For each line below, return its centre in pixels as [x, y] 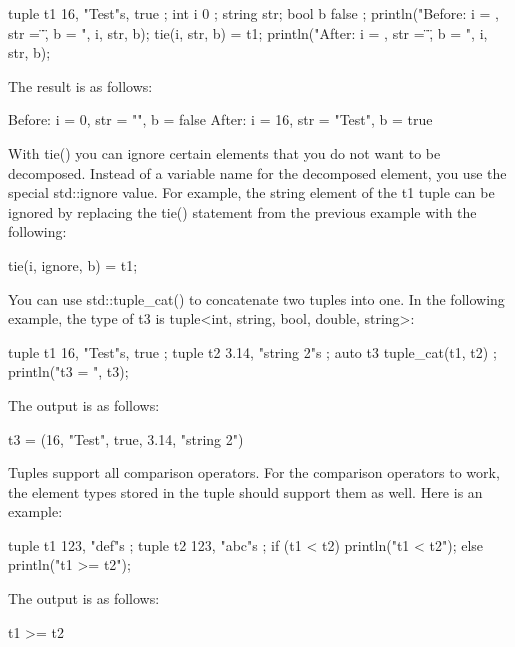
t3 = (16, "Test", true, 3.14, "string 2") [126, 438]
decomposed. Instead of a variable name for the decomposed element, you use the [257, 172]
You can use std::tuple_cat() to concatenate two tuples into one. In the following [256, 298]
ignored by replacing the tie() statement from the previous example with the [242, 211]
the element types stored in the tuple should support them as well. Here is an [245, 491]
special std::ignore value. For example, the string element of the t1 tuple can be [251, 192]
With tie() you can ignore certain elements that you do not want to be [224, 152]
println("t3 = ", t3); [68, 371]
